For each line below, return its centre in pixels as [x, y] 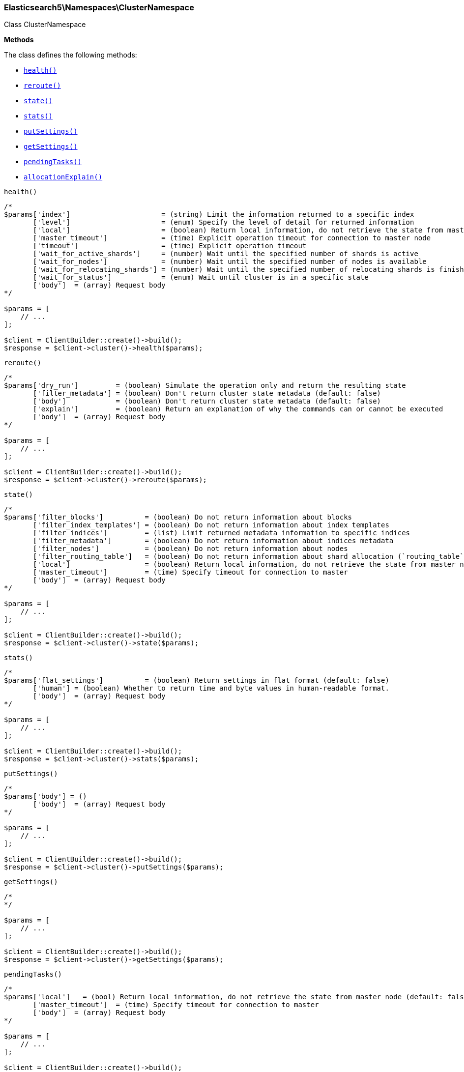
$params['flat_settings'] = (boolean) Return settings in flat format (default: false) [197, 681]
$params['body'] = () [45, 797]
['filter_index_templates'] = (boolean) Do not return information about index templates [211, 525]
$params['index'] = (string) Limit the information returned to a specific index [209, 215]
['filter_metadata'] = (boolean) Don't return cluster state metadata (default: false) [207, 393]
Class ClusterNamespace [45, 25]
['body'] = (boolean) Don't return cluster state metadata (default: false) [207, 401]
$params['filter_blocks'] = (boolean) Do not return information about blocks [178, 517]
